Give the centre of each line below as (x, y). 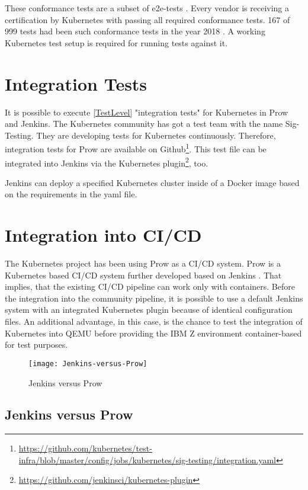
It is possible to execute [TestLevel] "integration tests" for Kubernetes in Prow (147, 112)
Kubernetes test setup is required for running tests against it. (116, 42)
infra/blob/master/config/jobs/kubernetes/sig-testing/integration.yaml (147, 459)
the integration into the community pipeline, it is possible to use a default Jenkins (154, 298)
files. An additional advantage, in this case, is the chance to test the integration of (154, 321)
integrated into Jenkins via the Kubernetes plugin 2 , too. (107, 162)
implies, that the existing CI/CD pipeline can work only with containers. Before (150, 286)
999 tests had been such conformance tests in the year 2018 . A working (135, 31)
